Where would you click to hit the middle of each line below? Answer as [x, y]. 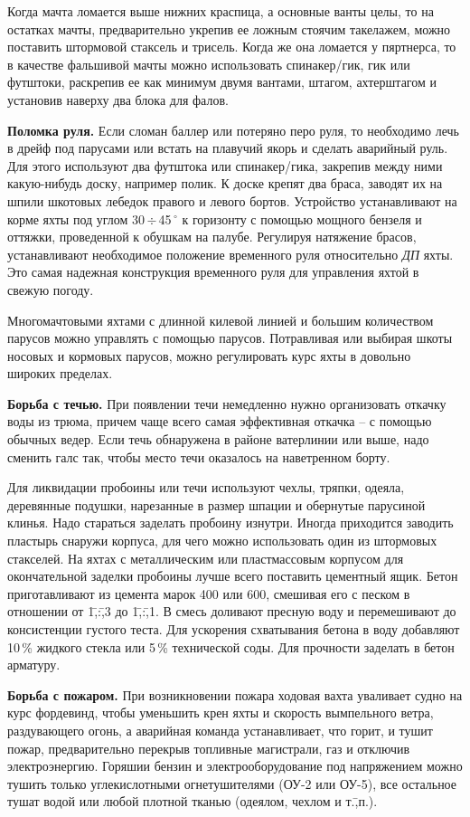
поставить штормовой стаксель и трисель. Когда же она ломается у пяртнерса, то [232, 47]
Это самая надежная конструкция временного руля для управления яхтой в [213, 272]
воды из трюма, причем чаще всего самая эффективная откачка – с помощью [220, 421]
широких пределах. [60, 373]
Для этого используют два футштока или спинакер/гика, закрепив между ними [225, 165]
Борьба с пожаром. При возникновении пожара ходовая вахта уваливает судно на [235, 694]
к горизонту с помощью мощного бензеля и [302, 218]
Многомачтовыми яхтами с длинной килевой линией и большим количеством [221, 320]
